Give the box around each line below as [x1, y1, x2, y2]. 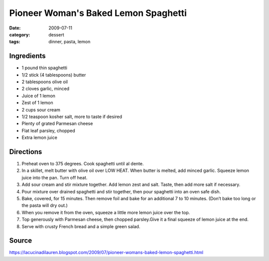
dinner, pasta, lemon [48, 39, 91, 45]
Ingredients [9, 52, 46, 60]
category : [9, 31, 30, 37]
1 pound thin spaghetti [21, 65, 67, 71]
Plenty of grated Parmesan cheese [21, 121, 93, 127]
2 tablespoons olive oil [21, 79, 68, 85]
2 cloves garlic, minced [21, 86, 70, 92]
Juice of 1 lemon [21, 93, 56, 99]
